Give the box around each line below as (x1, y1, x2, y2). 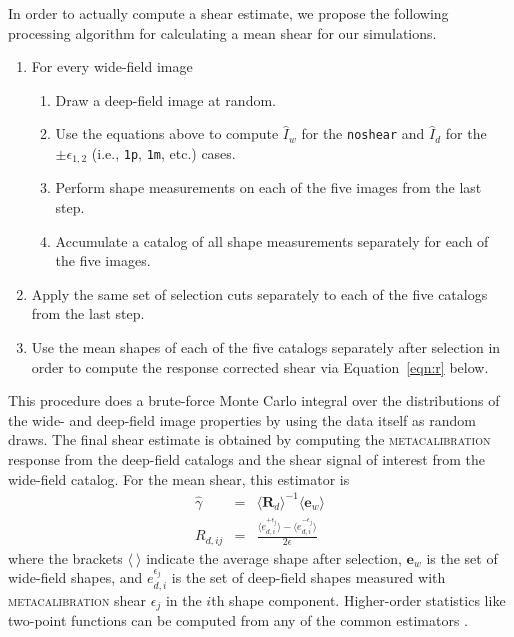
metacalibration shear (8, 589, 147, 610)
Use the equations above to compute (55, 123, 279, 144)
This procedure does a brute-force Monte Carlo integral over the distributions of (8, 390, 500, 411)
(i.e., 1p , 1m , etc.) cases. (91, 143, 236, 164)
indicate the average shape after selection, (146, 547, 402, 568)
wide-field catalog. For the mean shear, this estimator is (8, 468, 350, 489)
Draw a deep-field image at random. (55, 89, 276, 110)
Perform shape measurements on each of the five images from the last (55, 177, 482, 198)
